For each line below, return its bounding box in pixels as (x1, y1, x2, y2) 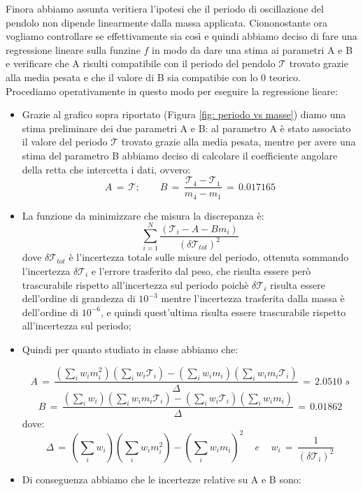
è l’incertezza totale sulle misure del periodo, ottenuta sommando (69, 250, 349, 264)
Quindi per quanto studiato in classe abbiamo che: (22, 341, 239, 356)
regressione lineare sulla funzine (6, 42, 141, 57)
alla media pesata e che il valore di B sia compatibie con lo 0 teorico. (6, 69, 301, 84)
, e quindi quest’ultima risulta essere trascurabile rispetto (100, 304, 346, 319)
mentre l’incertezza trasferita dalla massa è (161, 291, 345, 306)
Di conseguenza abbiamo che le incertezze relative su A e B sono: (22, 471, 301, 486)
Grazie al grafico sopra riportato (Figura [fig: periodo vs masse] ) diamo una (22, 107, 346, 122)
